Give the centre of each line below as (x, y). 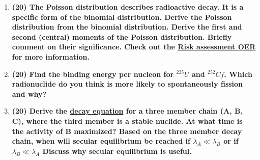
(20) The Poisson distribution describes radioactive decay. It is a (128, 7)
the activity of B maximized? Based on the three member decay (127, 131)
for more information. (51, 56)
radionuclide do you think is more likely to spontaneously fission (127, 84)
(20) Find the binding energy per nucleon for (93, 74)
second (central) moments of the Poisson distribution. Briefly (122, 36)
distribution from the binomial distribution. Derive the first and (127, 27)
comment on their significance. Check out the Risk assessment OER (134, 47)
